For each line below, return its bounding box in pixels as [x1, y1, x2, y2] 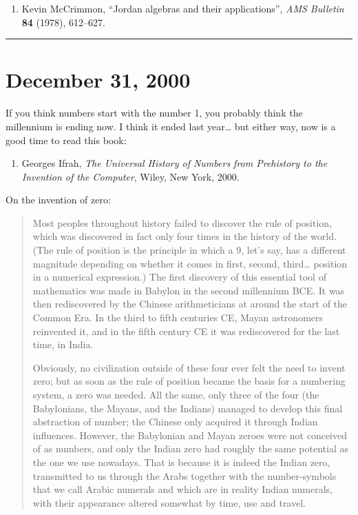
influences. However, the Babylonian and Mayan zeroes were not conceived [32, 427, 347, 442]
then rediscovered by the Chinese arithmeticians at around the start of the [32, 296, 348, 311]
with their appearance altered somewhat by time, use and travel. [32, 495, 306, 509]
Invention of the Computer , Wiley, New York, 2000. [21, 169, 240, 183]
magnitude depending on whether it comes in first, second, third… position [32, 256, 348, 270]
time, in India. [32, 337, 94, 352]
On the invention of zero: [6, 192, 111, 207]
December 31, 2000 [6, 65, 191, 94]
